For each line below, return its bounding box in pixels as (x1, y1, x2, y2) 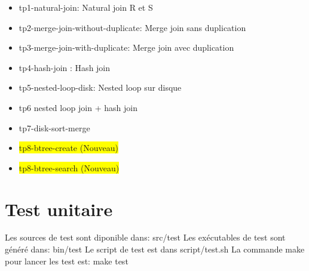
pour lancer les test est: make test (5, 254, 129, 267)
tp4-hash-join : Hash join (19, 61, 111, 73)
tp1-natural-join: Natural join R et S (19, 1, 153, 13)
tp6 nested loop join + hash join (19, 101, 137, 113)
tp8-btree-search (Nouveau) (19, 161, 120, 174)
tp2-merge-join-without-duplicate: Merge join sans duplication (19, 21, 246, 33)
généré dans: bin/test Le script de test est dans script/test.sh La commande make (5, 243, 305, 255)
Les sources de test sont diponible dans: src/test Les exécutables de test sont (5, 231, 286, 244)
